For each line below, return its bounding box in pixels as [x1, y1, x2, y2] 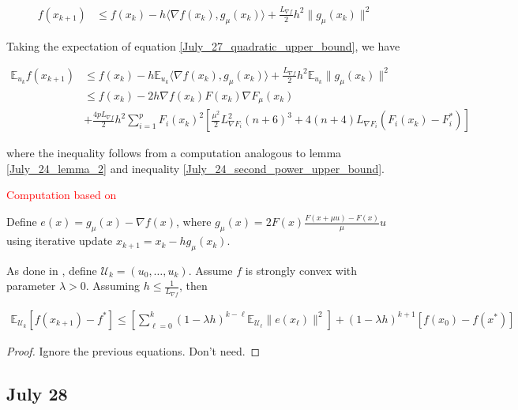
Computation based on [6, 186, 117, 203]
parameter [6, 277, 56, 294]
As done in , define [6, 261, 97, 278]
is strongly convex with [245, 261, 358, 278]
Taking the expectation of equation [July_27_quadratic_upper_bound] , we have [6, 37, 400, 54]
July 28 [6, 381, 68, 405]
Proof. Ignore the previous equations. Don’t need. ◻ [6, 342, 261, 359]
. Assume [188, 261, 233, 278]
